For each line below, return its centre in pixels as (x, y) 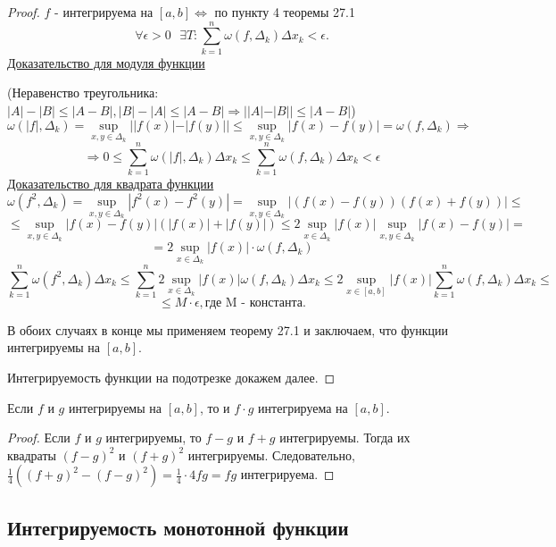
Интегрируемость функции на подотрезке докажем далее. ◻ (171, 378)
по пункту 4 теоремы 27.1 (285, 12)
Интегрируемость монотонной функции (178, 527)
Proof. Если (39, 438)
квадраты (32, 454)
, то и (215, 407)
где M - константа (253, 303)
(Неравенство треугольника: (83, 93)
